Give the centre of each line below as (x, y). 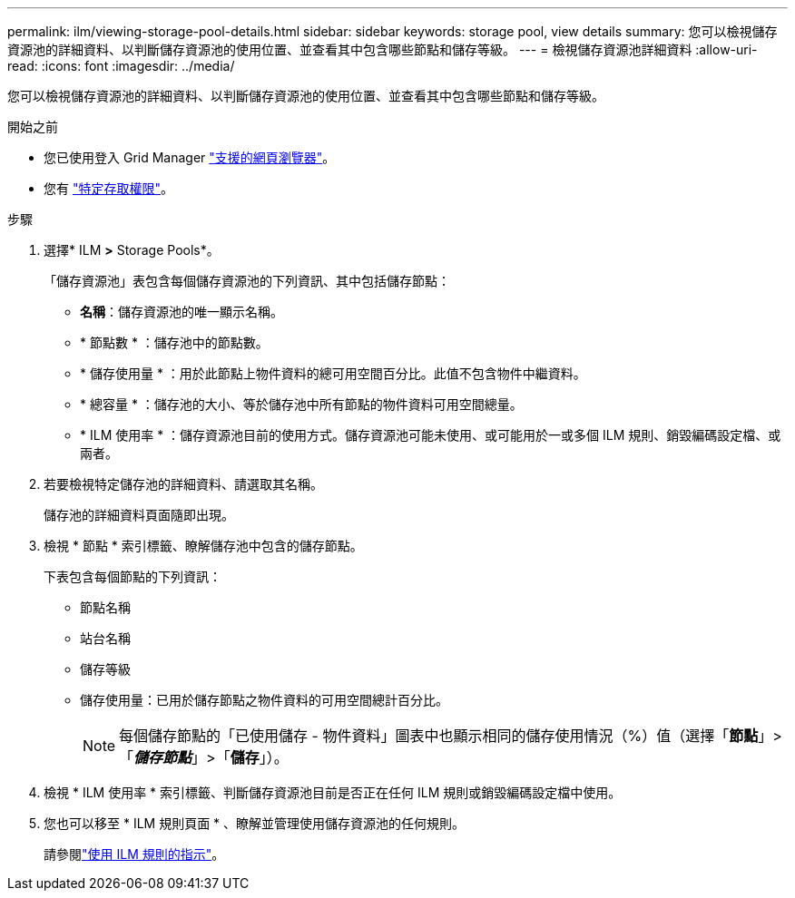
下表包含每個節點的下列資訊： (132, 576)
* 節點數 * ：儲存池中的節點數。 (174, 342)
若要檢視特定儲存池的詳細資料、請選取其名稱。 (183, 484)
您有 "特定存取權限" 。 (108, 188)
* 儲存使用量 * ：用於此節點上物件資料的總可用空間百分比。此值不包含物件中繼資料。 (333, 373)
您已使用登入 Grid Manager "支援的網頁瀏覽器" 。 (190, 157)
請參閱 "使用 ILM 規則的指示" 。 (134, 854)
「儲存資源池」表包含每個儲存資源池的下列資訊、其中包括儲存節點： (247, 281)
